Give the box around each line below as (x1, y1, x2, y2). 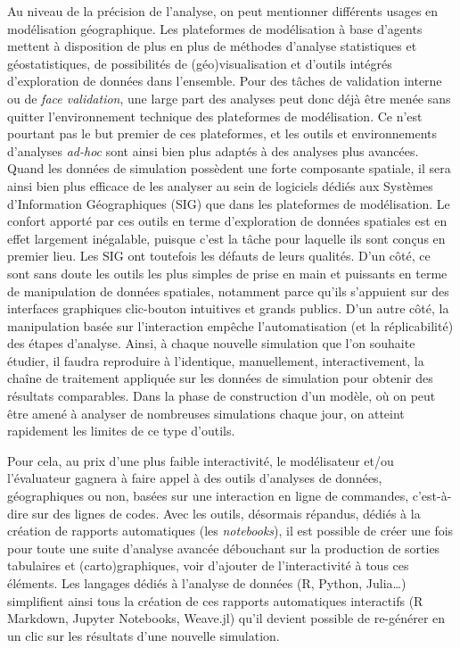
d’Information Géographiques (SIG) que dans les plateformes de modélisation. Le (7, 194, 450, 212)
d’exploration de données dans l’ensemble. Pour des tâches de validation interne (7, 71, 442, 90)
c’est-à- (412, 486, 452, 505)
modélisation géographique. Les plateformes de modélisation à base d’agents (7, 19, 423, 37)
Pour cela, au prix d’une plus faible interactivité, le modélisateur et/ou (7, 451, 394, 469)
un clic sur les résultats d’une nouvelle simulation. (7, 626, 280, 644)
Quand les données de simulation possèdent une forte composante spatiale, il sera (7, 159, 451, 178)
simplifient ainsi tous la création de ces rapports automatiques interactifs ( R (7, 591, 423, 610)
